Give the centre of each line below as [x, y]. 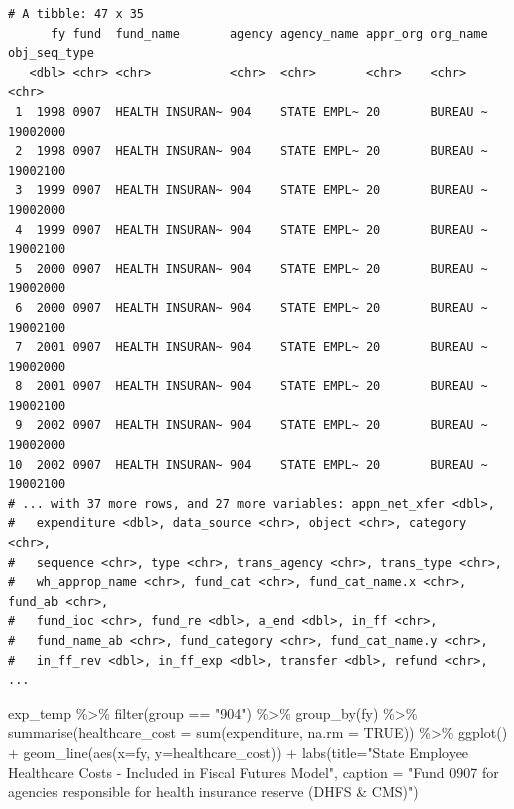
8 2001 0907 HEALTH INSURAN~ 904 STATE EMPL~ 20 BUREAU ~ [251, 386]
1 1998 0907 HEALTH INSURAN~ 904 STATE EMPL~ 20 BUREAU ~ [251, 111]
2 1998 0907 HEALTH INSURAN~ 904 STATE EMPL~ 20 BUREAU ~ [251, 151]
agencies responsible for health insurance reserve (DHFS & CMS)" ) [213, 791]
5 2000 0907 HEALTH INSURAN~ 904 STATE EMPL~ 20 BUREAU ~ [251, 268]
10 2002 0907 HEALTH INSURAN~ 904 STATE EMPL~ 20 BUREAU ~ [248, 464]
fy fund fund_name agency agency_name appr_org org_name [269, 33]
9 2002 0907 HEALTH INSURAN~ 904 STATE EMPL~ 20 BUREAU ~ [251, 425]
